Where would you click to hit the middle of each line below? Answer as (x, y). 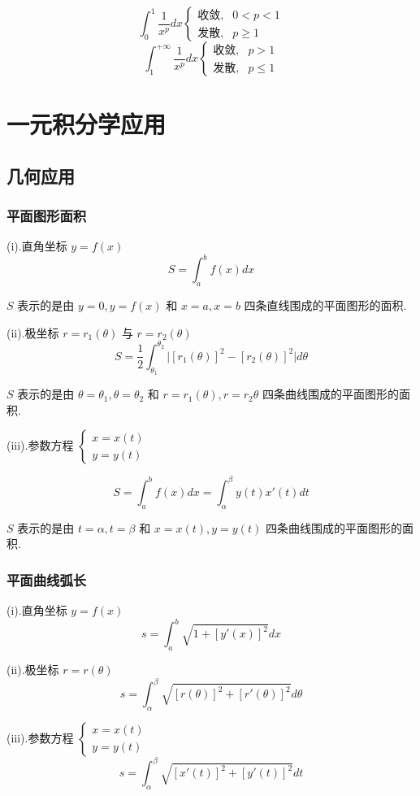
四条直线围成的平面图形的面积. (325, 305)
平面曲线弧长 (47, 579)
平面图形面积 (47, 216)
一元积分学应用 (87, 124)
